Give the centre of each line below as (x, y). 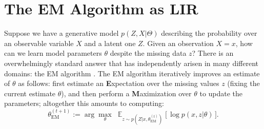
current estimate (30, 93)
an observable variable (39, 43)
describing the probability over (209, 33)
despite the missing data (148, 53)
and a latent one (110, 43)
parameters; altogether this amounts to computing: (84, 103)
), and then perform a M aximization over (126, 93)
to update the (221, 93)
